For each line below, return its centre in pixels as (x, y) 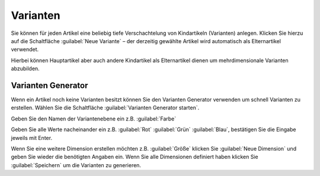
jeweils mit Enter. (32, 138)
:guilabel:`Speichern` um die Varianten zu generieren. (76, 165)
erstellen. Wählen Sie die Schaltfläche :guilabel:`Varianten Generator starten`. (105, 108)
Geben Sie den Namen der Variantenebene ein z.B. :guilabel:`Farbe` (94, 119)
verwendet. (25, 50)
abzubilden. (25, 69)
